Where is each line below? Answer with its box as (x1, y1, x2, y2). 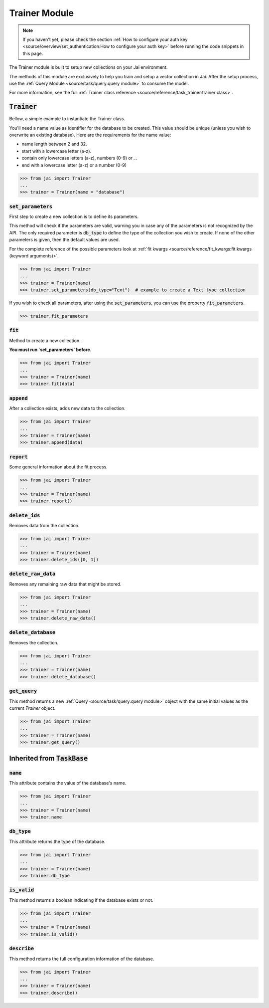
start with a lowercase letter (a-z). (21, 148, 92, 154)
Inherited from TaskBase (9, 754, 88, 763)
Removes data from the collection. (9, 522, 80, 528)
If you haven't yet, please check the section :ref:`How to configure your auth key (22, 36, 188, 42)
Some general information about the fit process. (9, 464, 108, 470)
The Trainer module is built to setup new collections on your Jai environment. (9, 64, 168, 70)
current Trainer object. (9, 705, 56, 711)
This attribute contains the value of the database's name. (9, 780, 127, 786)
